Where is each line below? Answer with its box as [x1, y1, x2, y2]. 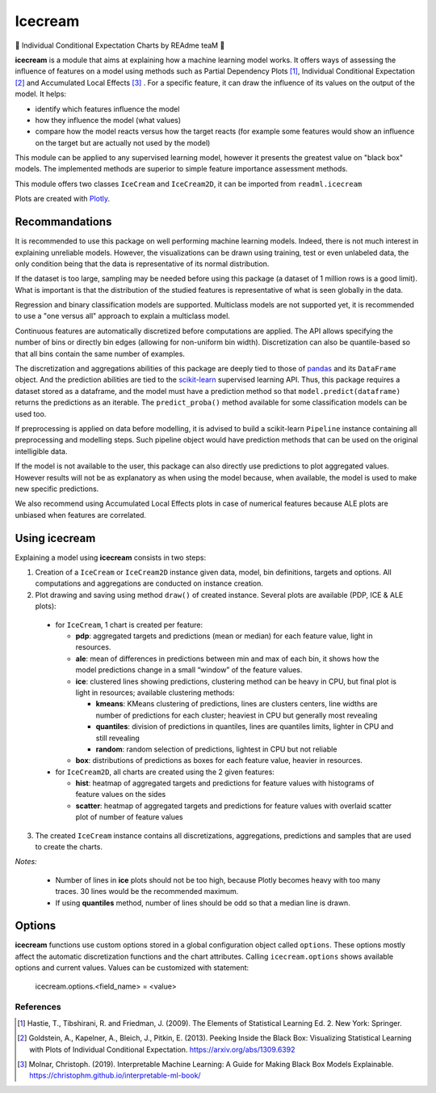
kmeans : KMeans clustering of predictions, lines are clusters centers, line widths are [95, 699, 378, 709]
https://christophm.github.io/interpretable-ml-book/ [29, 1070, 201, 1080]
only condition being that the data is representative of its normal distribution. [15, 259, 270, 269]
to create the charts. [35, 842, 103, 852]
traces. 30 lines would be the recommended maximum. [55, 887, 239, 896]
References [15, 1002, 61, 1013]
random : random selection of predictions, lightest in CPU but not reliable [95, 744, 337, 754]
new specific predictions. [15, 484, 99, 494]
